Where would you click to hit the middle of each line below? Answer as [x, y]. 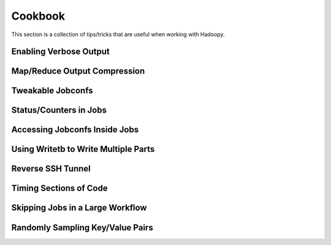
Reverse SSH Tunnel [51, 169]
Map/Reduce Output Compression [78, 71]
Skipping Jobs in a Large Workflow [79, 208]
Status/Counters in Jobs [59, 110]
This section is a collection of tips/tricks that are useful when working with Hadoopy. [118, 34]
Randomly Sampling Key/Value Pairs [82, 228]
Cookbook [38, 16]
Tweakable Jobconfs [52, 91]
